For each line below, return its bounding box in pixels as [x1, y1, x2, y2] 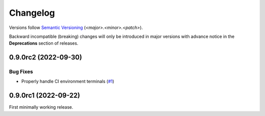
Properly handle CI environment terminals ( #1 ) [21, 79, 115, 85]
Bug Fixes [9, 68, 33, 75]
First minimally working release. [9, 104, 74, 110]
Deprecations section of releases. [9, 40, 79, 46]
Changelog [9, 7, 55, 18]
